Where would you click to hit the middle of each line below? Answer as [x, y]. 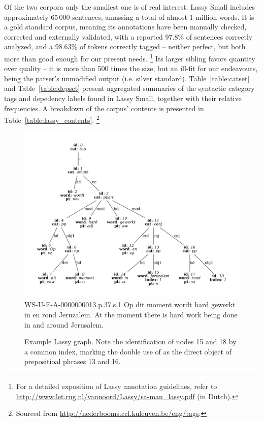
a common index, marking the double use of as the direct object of [128, 351]
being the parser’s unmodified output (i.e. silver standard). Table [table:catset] [127, 78]
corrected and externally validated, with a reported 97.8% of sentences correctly [128, 36]
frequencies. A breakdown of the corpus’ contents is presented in [104, 108]
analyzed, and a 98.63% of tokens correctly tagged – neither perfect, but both [125, 46]
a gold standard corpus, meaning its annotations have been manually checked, [125, 27]
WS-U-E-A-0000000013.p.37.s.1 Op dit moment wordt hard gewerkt [130, 304]
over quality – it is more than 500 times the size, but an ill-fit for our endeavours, [131, 68]
